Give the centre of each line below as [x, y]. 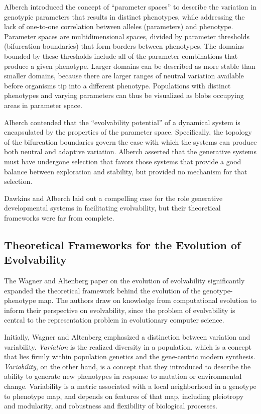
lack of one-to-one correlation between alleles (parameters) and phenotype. [119, 26]
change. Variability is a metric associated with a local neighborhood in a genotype [130, 386]
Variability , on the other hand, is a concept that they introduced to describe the [127, 366]
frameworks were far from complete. [59, 217]
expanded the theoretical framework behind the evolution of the [102, 290]
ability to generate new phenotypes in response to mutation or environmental [123, 376]
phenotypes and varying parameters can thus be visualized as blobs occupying [124, 95]
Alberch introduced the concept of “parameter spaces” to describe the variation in [130, 7]
